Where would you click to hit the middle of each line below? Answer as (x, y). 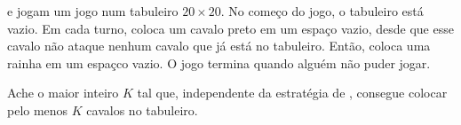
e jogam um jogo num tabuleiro (93, 11)
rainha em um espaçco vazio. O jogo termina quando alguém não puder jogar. (219, 62)
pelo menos (38, 109)
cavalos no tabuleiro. (142, 109)
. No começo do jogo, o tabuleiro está (322, 11)
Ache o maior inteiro (63, 93)
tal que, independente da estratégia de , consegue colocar (292, 93)
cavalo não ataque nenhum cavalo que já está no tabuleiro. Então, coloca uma (219, 46)
